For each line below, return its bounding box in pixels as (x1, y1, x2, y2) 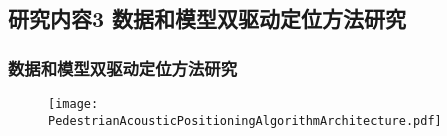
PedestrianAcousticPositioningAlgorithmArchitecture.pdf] (48, 113, 442, 128)
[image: (48, 97, 99, 111)
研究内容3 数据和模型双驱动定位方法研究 (8, 3, 407, 34)
